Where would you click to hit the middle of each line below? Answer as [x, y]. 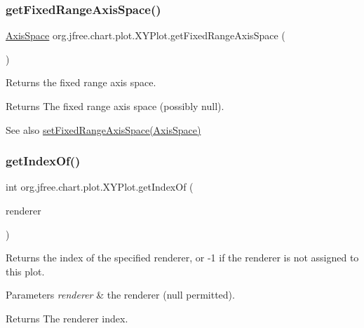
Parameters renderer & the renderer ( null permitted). [120, 295]
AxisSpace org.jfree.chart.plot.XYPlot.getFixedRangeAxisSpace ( [146, 35]
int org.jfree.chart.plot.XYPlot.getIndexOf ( [100, 187]
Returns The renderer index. [67, 318]
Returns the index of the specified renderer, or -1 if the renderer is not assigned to [182, 258]
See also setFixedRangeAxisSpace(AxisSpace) [103, 129]
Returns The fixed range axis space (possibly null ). [115, 106]
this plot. [25, 271]
